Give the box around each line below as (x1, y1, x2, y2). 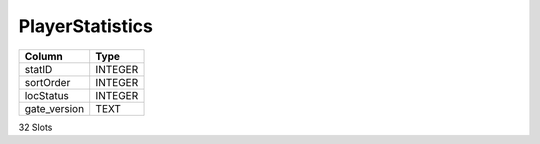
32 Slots (18, 121, 53, 133)
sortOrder (24, 75, 71, 89)
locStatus (24, 88, 70, 102)
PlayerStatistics (18, 15, 154, 37)
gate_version (24, 101, 85, 115)
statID (24, 62, 53, 76)
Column (24, 49, 64, 63)
